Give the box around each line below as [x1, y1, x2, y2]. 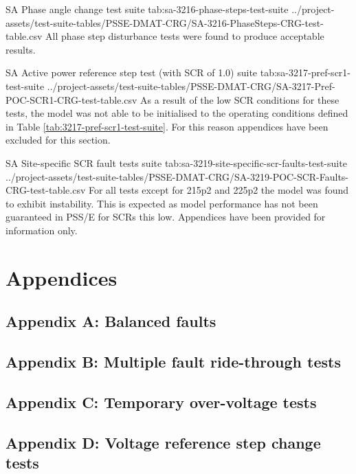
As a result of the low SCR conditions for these [140, 92, 340, 106]
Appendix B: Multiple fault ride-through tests [5, 351, 341, 372]
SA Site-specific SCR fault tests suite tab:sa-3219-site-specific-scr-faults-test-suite [5, 155, 347, 170]
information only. [5, 223, 78, 237]
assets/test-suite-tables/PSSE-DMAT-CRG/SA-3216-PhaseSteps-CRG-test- [5, 15, 324, 30]
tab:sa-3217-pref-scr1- [260, 65, 351, 80]
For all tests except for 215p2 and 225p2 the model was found [88, 183, 349, 197]
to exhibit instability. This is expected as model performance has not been [5, 196, 318, 210]
